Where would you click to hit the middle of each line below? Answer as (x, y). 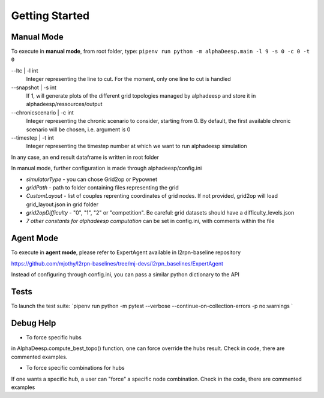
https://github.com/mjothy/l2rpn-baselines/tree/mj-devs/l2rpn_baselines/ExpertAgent (117, 263)
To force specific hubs (54, 337)
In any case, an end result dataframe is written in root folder (85, 157)
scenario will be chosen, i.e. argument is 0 (78, 129)
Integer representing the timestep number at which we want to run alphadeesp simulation (136, 146)
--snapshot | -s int (34, 88)
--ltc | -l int (25, 70)
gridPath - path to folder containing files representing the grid (103, 187)
